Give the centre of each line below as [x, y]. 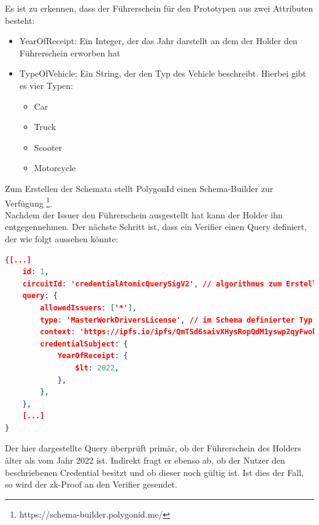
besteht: [20, 20]
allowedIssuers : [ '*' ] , [88, 308]
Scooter [48, 147]
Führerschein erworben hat [70, 52]
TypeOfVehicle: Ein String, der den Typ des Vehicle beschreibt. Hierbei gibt [163, 73]
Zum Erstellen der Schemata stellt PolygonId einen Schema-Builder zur [139, 188]
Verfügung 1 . [29, 202]
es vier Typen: [46, 85]
